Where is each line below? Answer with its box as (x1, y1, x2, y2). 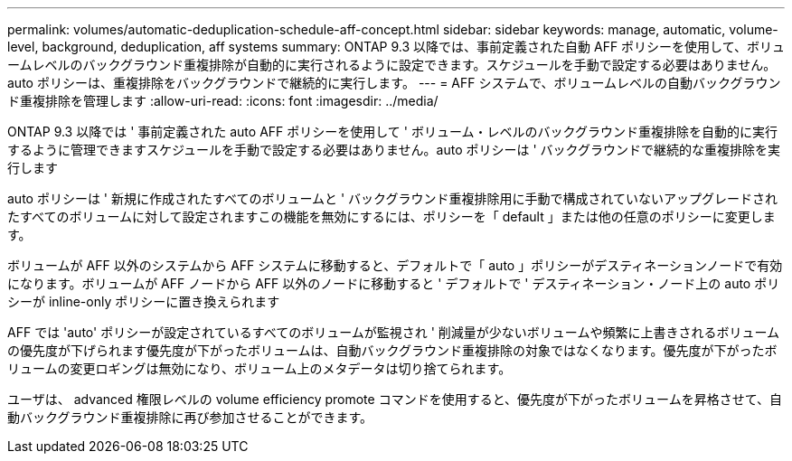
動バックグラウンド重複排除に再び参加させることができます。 (7, 409, 373, 425)
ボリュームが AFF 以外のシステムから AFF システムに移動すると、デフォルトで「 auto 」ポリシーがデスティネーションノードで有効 (7, 258, 783, 273)
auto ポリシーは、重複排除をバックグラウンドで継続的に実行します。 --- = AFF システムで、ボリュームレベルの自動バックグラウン (7, 75, 781, 90)
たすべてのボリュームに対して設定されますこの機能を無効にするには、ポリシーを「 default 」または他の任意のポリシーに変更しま (7, 209, 776, 224)
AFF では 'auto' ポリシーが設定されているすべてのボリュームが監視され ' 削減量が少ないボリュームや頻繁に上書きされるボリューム (7, 325, 780, 340)
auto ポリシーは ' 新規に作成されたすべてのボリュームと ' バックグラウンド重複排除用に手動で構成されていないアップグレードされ (7, 191, 778, 206)
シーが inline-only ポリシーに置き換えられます (7, 294, 280, 309)
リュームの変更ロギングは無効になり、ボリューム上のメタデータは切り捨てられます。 (7, 361, 512, 376)
